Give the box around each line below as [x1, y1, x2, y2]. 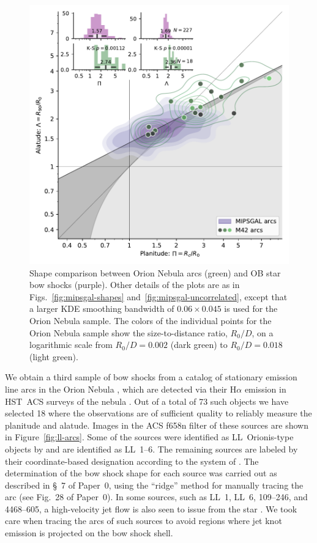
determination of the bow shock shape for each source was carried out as [5, 467, 277, 479]
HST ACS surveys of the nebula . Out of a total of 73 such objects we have [5, 394, 289, 407]
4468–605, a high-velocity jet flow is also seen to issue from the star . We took [5, 502, 297, 515]
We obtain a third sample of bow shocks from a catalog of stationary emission [5, 371, 297, 383]
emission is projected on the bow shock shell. [5, 526, 173, 539]
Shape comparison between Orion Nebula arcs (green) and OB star [29, 266, 281, 279]
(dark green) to [170, 338, 228, 351]
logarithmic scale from [29, 338, 113, 351]
